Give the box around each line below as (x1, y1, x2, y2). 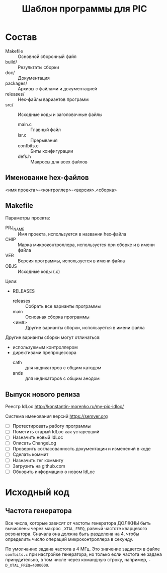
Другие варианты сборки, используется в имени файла (25, 325, 145, 331)
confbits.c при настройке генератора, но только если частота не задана (5, 551, 162, 557)
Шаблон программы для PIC (22, 3, 147, 15)
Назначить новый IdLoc (12, 434, 63, 440)
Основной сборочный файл (18, 53, 77, 60)
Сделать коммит (12, 451, 49, 457)
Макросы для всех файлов (30, 158, 88, 164)
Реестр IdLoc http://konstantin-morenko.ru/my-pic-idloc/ (5, 404, 124, 410)
